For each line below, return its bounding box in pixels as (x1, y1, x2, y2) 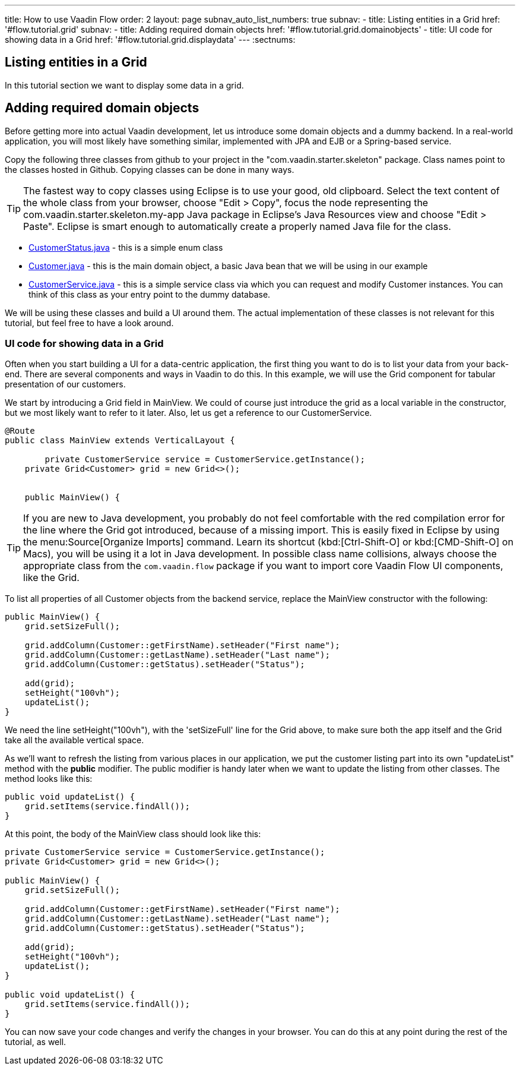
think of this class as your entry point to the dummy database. (28, 289, 271, 299)
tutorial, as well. (5, 1037, 66, 1047)
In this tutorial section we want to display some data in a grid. (5, 80, 244, 90)
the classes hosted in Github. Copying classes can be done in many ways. (5, 164, 294, 175)
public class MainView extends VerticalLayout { (5, 435, 235, 446)
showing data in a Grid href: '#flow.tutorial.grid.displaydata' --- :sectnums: (5, 34, 296, 45)
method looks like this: (5, 774, 93, 784)
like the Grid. (23, 572, 80, 584)
